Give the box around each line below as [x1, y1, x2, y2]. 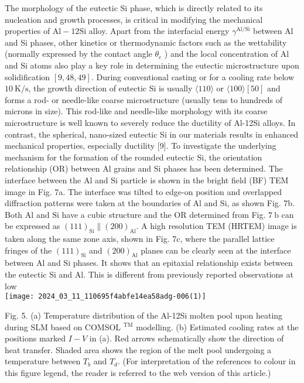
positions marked [5, 332, 66, 344]
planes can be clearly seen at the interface [141, 244, 291, 256]
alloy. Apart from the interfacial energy [88, 25, 230, 37]
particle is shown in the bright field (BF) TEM [120, 173, 289, 186]
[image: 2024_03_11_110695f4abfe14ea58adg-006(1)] [5, 292, 206, 301]
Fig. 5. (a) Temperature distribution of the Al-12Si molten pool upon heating [5, 309, 283, 321]
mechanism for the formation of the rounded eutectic [5, 151, 194, 163]
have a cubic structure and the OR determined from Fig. [62, 208, 266, 220]
